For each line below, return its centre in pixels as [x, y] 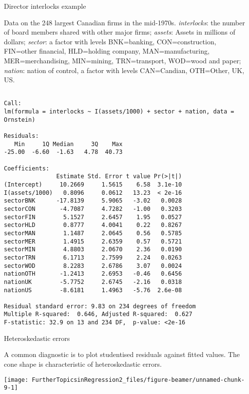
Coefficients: [27, 168]
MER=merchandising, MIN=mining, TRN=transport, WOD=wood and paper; [123, 60]
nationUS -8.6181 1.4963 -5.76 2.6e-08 [93, 290]
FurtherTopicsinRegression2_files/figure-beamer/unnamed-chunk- [138, 380]
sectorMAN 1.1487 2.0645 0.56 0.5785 [93, 233]
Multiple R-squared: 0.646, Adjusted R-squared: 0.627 [98, 314]
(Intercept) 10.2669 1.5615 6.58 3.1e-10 [93, 184]
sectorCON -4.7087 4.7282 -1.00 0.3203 [93, 209]
